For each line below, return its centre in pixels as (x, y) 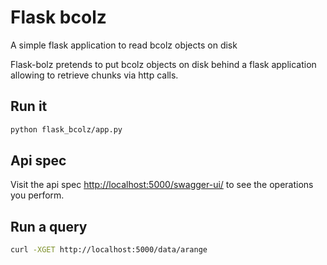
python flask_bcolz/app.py (66, 129)
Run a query (49, 226)
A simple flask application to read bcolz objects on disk (124, 45)
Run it (29, 106)
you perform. (37, 195)
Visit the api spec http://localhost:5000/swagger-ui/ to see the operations (162, 185)
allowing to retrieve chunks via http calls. (94, 75)
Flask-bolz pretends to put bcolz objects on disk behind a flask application (163, 64)
